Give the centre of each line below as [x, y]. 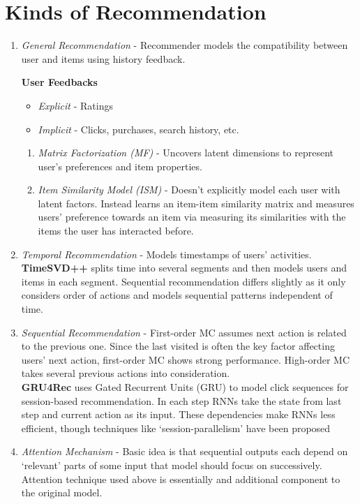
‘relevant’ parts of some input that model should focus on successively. [172, 465]
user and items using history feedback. [103, 58]
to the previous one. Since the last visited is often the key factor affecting [178, 346]
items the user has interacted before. [116, 231]
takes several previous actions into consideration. [126, 373]
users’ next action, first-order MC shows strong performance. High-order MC [185, 359]
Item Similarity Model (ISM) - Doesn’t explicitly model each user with [189, 190]
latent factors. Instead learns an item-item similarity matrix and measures [196, 203]
